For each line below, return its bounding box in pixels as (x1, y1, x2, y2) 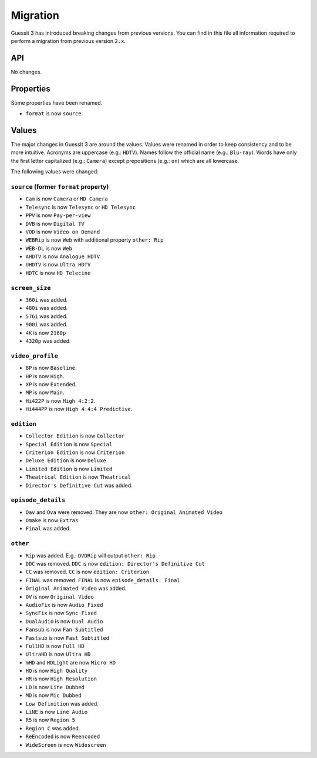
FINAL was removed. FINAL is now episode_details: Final (25, 576, 180, 583)
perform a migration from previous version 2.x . (11, 37, 126, 44)
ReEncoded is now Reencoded (25, 733, 100, 740)
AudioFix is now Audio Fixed (25, 601, 103, 608)
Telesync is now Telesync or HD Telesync (25, 203, 136, 211)
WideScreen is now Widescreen (25, 741, 107, 748)
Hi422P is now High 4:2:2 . (25, 397, 96, 404)
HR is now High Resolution (25, 675, 97, 682)
